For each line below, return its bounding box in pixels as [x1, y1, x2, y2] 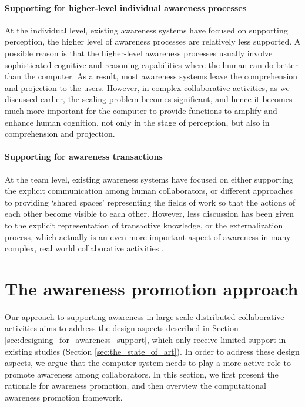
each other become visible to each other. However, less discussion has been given [5, 207, 294, 220]
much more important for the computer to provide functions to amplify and [5, 104, 277, 116]
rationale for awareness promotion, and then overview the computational [5, 379, 266, 392]
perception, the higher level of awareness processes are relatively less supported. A [5, 35, 301, 48]
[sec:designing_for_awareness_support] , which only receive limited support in [5, 334, 286, 345]
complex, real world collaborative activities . [5, 242, 164, 254]
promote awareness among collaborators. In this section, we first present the [5, 368, 279, 380]
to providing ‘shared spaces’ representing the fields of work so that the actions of [5, 196, 296, 208]
